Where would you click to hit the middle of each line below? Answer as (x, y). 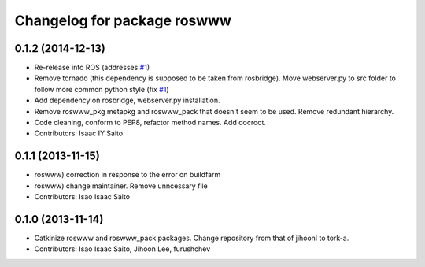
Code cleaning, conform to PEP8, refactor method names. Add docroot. (150, 123)
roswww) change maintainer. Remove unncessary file (121, 186)
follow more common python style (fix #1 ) (102, 89)
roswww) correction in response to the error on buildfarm (128, 175)
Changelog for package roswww (123, 20)
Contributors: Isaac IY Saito (79, 133)
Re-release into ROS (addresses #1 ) (92, 68)
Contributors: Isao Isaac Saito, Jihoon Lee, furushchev (122, 249)
